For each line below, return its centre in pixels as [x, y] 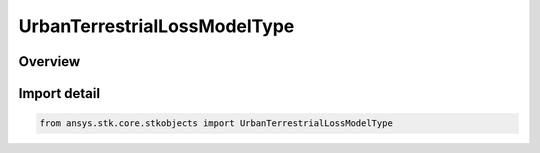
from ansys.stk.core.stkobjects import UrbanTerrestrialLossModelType [216, 123]
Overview [49, 61]
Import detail [59, 93]
